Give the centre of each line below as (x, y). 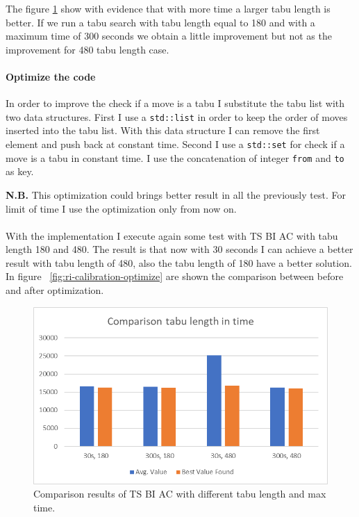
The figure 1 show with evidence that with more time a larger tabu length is (168, 8)
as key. (20, 171)
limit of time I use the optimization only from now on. (121, 208)
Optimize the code (51, 76)
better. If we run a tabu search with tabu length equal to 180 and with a (160, 22)
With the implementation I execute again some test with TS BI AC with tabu (172, 235)
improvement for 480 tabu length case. (87, 49)
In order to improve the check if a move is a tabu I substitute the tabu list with (175, 103)
